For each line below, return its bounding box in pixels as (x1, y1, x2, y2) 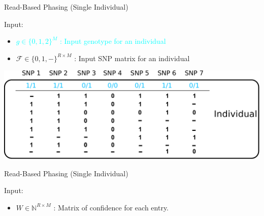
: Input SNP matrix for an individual (74, 52, 190, 63)
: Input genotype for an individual (60, 36, 166, 46)
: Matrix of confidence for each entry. (53, 202, 169, 212)
